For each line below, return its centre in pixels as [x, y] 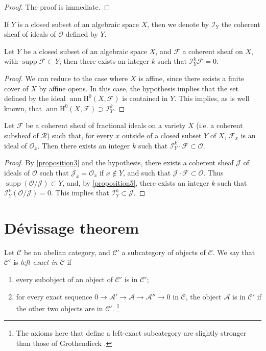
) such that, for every [80, 135]
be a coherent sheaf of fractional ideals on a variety [106, 125]
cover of [16, 88]
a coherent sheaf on [213, 51]
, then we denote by [178, 24]
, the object [203, 296]
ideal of [16, 145]
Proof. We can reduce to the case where [66, 78]
